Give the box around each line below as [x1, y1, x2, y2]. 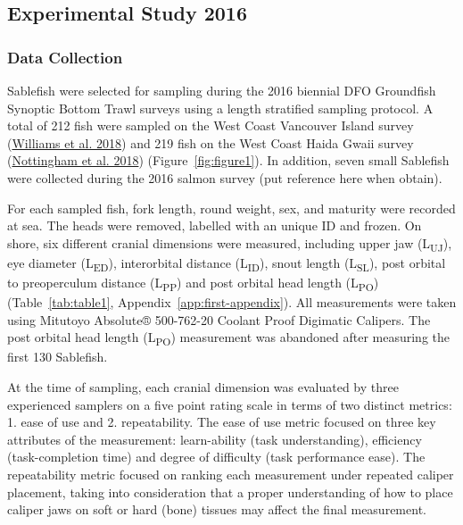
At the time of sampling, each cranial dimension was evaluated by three [7, 378, 399, 396]
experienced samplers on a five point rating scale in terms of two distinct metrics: [7, 395, 452, 413]
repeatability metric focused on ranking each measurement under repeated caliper [7, 465, 454, 483]
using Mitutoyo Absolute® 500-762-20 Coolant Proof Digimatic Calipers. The [7, 310, 431, 329]
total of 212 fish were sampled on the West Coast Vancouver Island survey [7, 116, 414, 135]
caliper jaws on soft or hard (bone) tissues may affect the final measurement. [7, 500, 426, 519]
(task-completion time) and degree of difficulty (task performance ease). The [7, 447, 426, 466]
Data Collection [7, 46, 123, 68]
